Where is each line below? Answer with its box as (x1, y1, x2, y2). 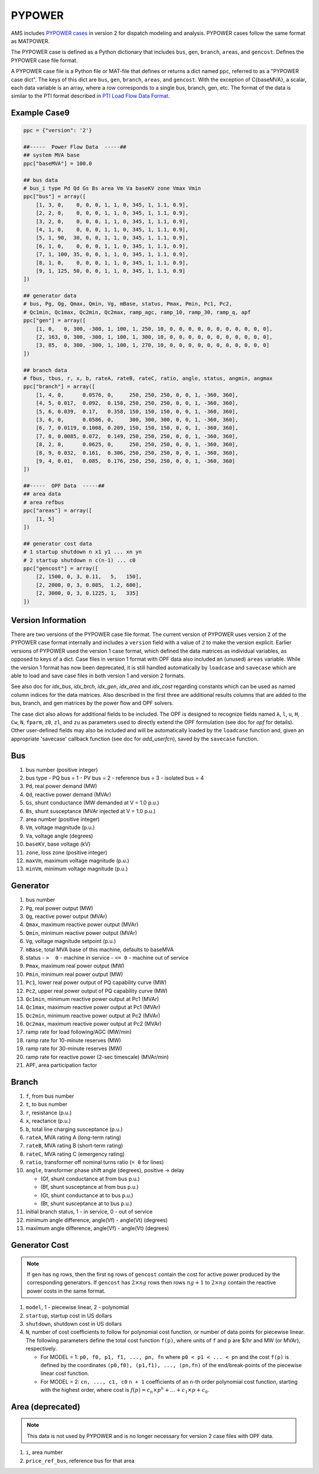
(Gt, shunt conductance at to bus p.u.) (40, 1192, 134, 1199)
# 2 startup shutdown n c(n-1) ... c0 (23, 557, 136, 563)
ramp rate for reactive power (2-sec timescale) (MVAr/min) (25, 1053, 169, 1060)
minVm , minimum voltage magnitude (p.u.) (25, 865, 128, 872)
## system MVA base (23, 152, 80, 159)
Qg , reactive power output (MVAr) (25, 913, 108, 920)
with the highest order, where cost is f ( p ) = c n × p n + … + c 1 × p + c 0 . (40, 1385, 210, 1395)
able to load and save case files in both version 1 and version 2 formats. (11, 672, 185, 679)
